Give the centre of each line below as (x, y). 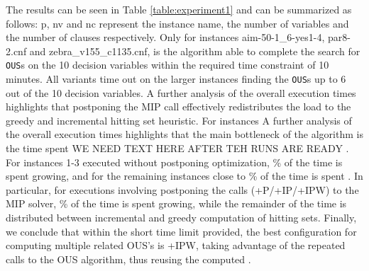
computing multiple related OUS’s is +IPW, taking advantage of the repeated (176, 245)
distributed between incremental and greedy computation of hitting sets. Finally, (181, 218)
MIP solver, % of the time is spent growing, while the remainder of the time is (176, 203)
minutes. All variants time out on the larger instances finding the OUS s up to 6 (176, 79)
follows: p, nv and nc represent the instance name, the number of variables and (177, 23)
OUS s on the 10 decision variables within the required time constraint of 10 (167, 65)
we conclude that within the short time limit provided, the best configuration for (181, 231)
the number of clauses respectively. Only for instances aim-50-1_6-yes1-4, (165, 37)
